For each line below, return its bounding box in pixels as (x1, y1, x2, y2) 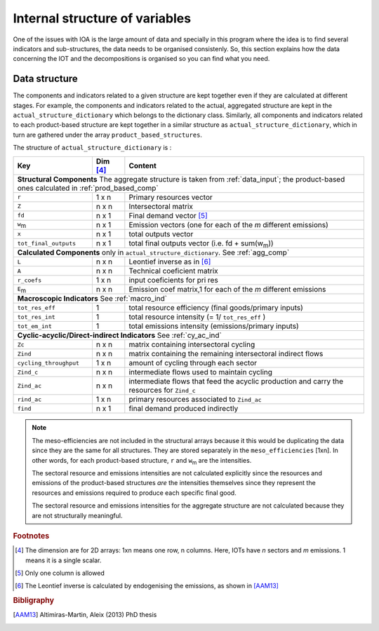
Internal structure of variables (13, 11, 192, 26)
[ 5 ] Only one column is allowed (15, 569, 105, 577)
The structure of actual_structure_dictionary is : (13, 144, 172, 152)
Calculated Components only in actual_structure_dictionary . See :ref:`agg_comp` (17, 247, 290, 257)
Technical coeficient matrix (128, 266, 219, 276)
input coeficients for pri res (128, 276, 219, 285)
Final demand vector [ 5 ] (128, 210, 208, 220)
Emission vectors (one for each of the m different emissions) (128, 219, 329, 229)
